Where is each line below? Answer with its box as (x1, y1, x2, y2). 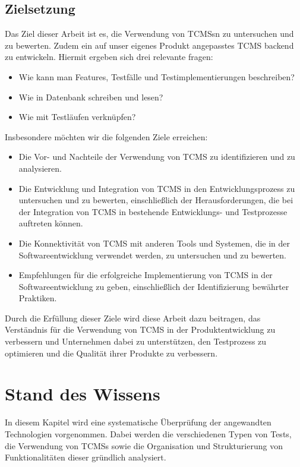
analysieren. (18, 162, 62, 174)
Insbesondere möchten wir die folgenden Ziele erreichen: (5, 130, 208, 143)
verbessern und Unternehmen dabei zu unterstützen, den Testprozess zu (5, 335, 267, 348)
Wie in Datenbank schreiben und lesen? (18, 90, 163, 103)
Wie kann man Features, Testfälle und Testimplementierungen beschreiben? (18, 70, 295, 83)
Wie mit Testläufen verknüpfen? (18, 111, 136, 123)
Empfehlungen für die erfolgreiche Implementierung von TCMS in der (18, 269, 273, 281)
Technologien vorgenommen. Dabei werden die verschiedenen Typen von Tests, (5, 427, 292, 440)
